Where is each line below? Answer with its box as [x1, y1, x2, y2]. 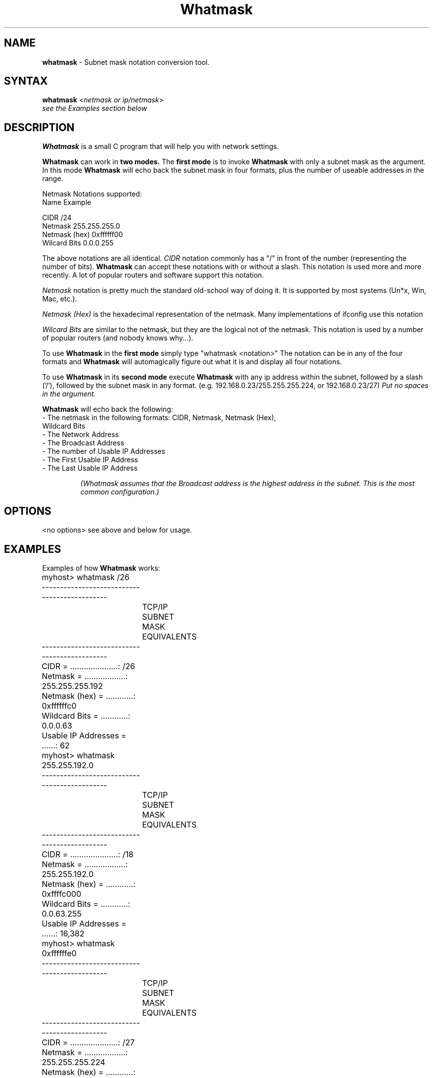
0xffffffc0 [42, 700, 77, 711]
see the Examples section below [42, 104, 147, 113]
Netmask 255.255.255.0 [42, 222, 120, 231]
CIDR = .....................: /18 [42, 849, 133, 859]
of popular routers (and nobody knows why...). [42, 334, 193, 343]
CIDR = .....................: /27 [42, 1037, 135, 1047]
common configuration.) [80, 488, 159, 496]
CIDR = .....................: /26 [42, 661, 135, 671]
